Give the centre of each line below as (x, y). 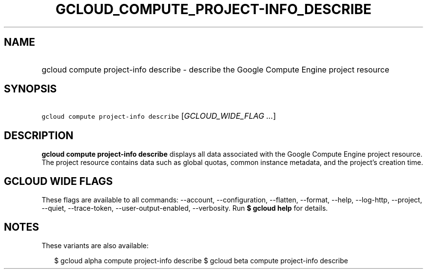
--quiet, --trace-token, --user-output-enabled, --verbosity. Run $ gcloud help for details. (185, 208)
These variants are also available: (95, 245)
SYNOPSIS (30, 89)
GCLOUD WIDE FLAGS (58, 181)
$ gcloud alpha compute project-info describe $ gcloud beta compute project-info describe (201, 260)
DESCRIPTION (39, 135)
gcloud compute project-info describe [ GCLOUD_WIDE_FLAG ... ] (159, 116)
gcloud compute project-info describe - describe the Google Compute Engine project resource (215, 69)
